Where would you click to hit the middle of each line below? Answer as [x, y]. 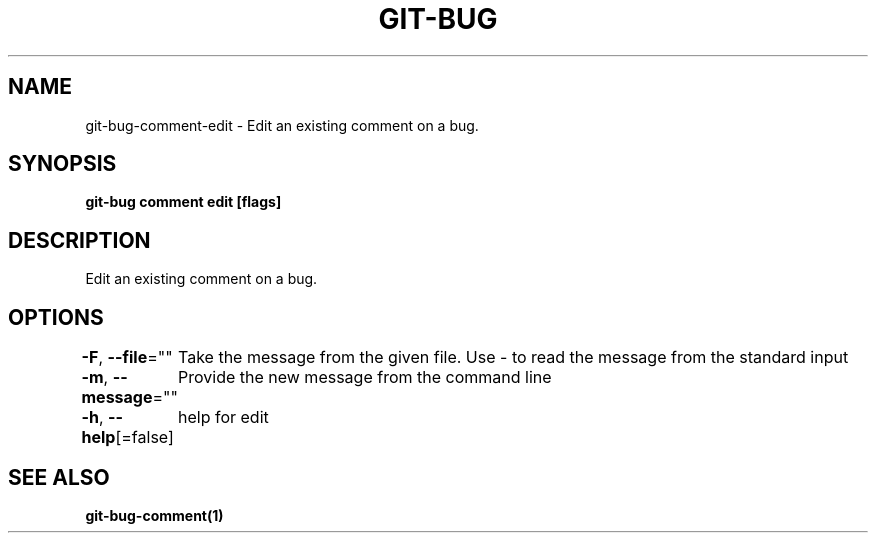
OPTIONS [56, 317]
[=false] [144, 437]
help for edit [223, 417]
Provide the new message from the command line [365, 377]
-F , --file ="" [127, 357]
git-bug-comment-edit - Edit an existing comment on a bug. [282, 125]
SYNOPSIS [62, 164]
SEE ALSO [59, 477]
